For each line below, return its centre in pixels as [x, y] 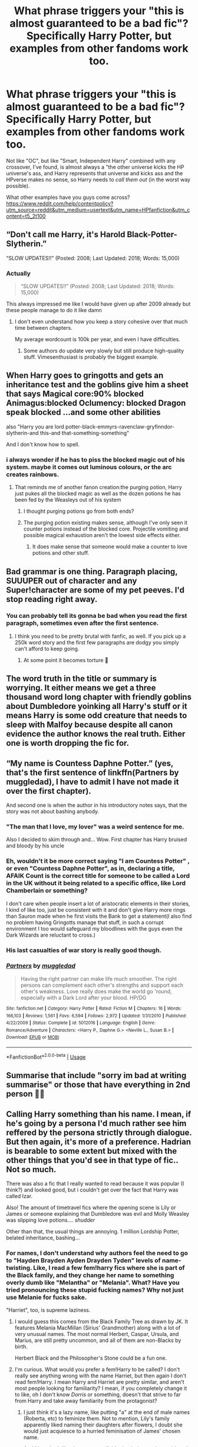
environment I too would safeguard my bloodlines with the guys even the [94, 928]
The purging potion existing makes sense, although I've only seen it [105, 523]
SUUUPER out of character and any [72, 580]
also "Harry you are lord [35, 427]
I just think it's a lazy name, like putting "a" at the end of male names [107, 1412]
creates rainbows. [33, 474]
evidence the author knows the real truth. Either [96, 734]
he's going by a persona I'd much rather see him [96, 1123]
